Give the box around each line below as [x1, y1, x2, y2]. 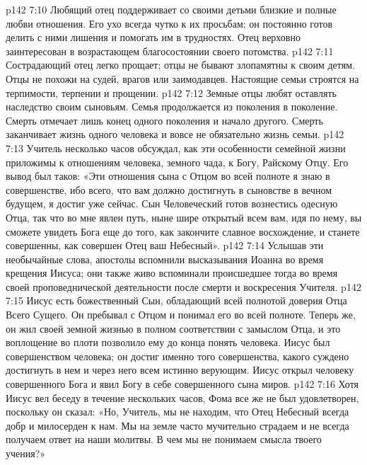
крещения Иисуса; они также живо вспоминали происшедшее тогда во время [6, 265, 338, 280]
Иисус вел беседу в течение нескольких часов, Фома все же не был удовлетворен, [6, 390, 359, 405]
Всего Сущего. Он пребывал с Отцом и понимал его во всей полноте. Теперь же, [6, 307, 356, 322]
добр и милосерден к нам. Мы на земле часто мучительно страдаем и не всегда [6, 418, 349, 432]
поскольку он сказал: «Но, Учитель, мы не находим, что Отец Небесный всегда [6, 404, 349, 419]
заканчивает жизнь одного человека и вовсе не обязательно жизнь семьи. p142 [6, 127, 344, 142]
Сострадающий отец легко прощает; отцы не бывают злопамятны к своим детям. [6, 57, 355, 72]
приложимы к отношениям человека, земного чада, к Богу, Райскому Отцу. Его [6, 154, 349, 169]
